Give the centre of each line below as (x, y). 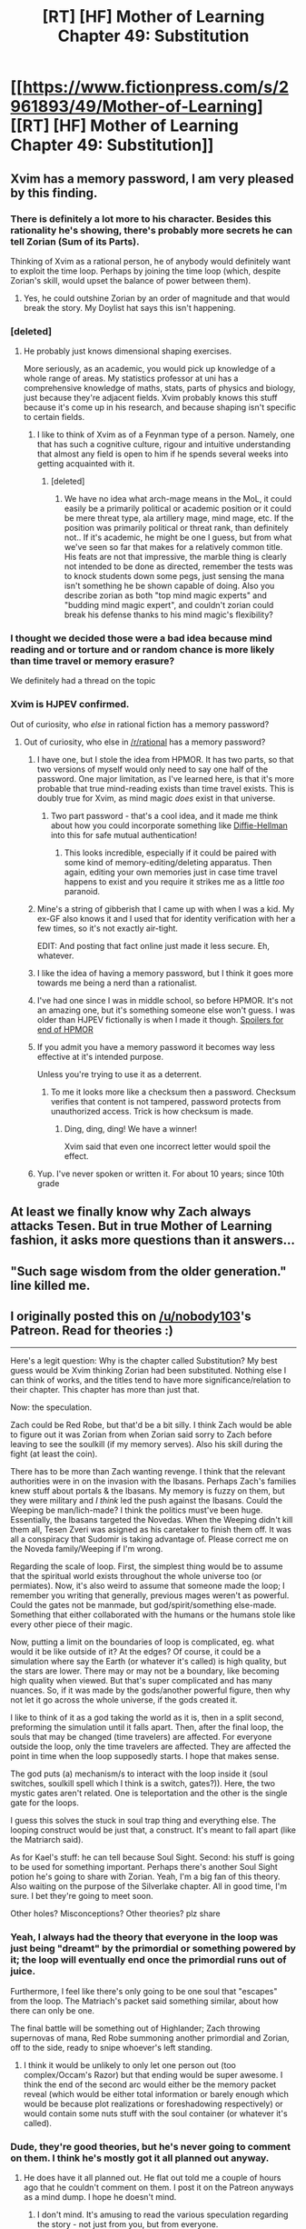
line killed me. (50, 1285)
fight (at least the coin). (54, 1454)
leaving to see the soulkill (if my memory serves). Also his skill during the (147, 1444)
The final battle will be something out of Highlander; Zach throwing (135, 2028)
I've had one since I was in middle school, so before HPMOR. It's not (165, 1000)
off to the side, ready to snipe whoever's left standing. (111, 2047)
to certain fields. (54, 417)
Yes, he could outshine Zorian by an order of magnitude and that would (156, 298)
